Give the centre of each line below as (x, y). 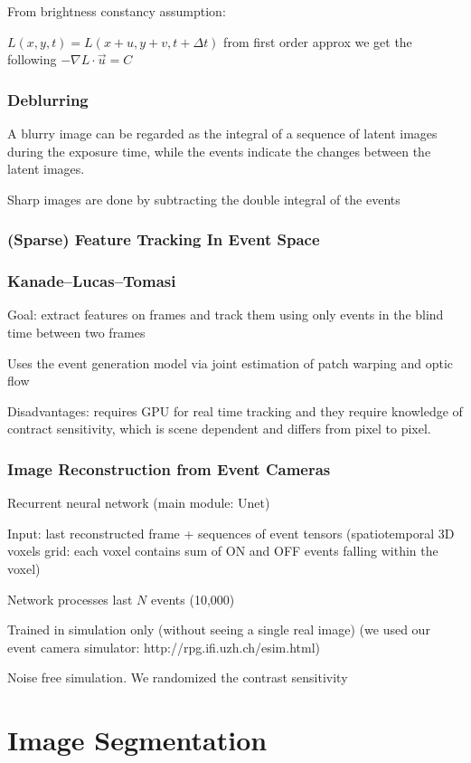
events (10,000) (193, 599)
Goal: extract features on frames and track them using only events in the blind (226, 315)
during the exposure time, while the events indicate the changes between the (219, 151)
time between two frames (76, 333)
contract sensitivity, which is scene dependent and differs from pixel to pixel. (219, 429)
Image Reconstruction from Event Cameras (169, 468)
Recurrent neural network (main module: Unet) (139, 503)
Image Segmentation (137, 740)
